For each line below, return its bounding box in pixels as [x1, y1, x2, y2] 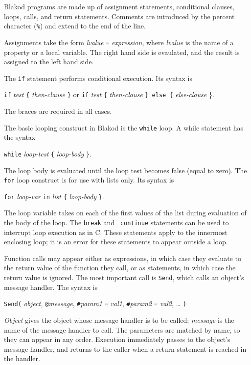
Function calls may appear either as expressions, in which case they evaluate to [4, 253, 241, 263]
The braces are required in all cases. [4, 106, 112, 116]
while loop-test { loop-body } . [4, 148, 92, 158]
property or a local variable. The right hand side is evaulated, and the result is [4, 47, 240, 57]
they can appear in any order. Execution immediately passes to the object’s [4, 334, 230, 344]
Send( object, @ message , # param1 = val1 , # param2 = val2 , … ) [4, 298, 186, 309]
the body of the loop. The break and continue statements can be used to [4, 217, 229, 227]
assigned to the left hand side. [4, 56, 94, 67]
